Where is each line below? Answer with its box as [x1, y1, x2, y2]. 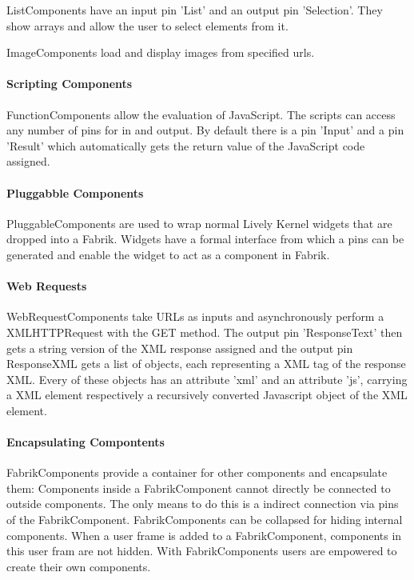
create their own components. [6, 558, 151, 574]
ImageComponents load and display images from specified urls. [6, 44, 315, 61]
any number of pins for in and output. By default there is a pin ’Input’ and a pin [6, 122, 404, 138]
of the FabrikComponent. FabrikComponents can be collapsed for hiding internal [6, 511, 403, 528]
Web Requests [6, 278, 87, 294]
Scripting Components [6, 75, 133, 92]
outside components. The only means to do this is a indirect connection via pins [6, 495, 399, 512]
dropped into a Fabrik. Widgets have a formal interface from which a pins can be [6, 230, 404, 247]
